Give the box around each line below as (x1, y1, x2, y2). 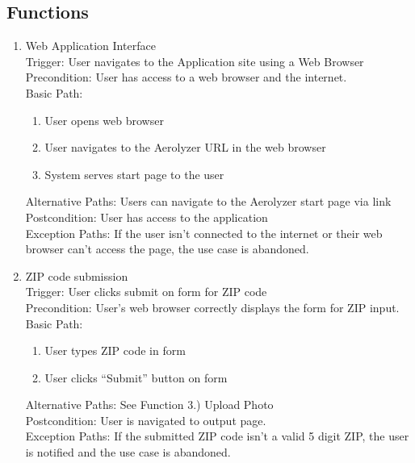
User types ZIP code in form (44, 342, 186, 359)
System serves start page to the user (44, 165, 224, 182)
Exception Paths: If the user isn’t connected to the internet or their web (25, 224, 383, 241)
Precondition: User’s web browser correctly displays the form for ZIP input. (25, 298, 400, 315)
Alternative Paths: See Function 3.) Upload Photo (25, 396, 274, 413)
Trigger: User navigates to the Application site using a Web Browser (25, 52, 364, 69)
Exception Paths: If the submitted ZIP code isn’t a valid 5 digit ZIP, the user (25, 428, 409, 444)
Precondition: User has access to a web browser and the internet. (25, 69, 347, 86)
